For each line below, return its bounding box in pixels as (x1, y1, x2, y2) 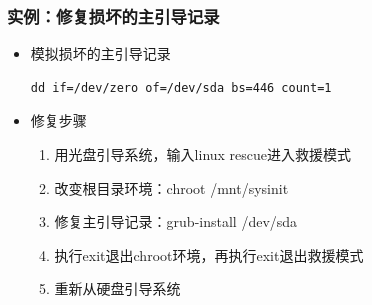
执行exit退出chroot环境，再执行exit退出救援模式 (54, 244, 364, 265)
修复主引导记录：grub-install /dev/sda (54, 211, 298, 232)
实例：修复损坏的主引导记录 (7, 3, 220, 28)
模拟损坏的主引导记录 (30, 43, 171, 64)
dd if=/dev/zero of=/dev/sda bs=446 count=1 (30, 80, 332, 95)
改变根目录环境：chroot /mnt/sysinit (54, 177, 289, 198)
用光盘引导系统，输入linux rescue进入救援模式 (54, 144, 352, 164)
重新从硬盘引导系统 (54, 278, 181, 299)
